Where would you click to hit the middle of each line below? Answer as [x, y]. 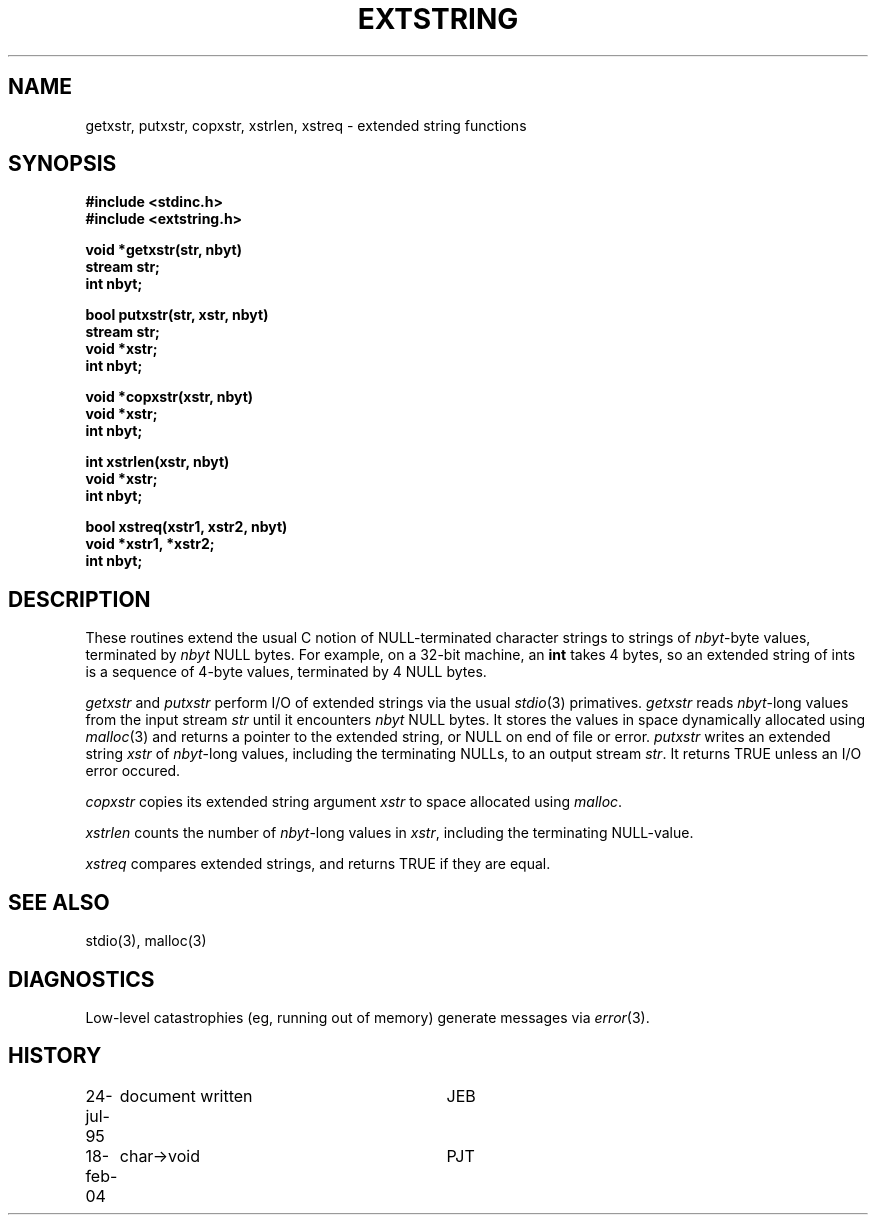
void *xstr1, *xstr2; [150, 544]
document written [186, 1095]
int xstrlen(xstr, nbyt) [157, 462]
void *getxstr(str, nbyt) [163, 250]
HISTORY [55, 1056]
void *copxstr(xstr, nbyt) [169, 397]
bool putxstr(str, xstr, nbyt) [177, 315]
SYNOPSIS [62, 164]
